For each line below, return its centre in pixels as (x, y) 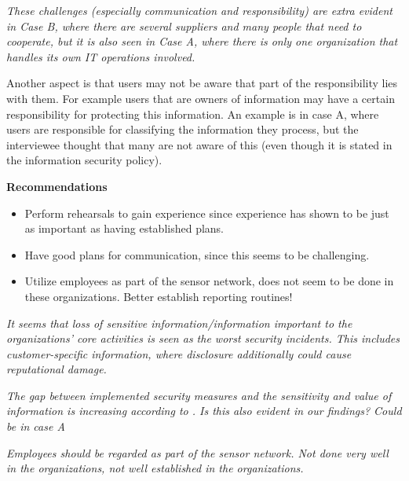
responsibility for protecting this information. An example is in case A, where (193, 114)
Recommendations (57, 186)
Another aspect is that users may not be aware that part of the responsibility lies (202, 83)
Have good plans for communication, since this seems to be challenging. (197, 254)
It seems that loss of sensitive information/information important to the (179, 323)
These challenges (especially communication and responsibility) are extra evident (199, 10)
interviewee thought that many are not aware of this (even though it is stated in (199, 144)
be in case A (36, 426)
